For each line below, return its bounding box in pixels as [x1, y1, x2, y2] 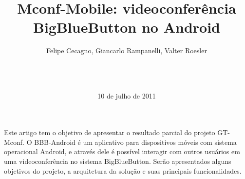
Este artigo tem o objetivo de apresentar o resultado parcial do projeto [4, 127, 215, 138]
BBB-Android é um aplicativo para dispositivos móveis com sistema [34, 137, 237, 147]
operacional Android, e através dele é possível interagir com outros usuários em [4, 146, 240, 157]
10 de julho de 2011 [97, 90, 156, 100]
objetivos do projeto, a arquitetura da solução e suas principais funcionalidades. [4, 165, 242, 176]
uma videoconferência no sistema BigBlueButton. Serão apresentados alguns [4, 156, 231, 166]
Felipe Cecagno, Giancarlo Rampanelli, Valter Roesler [46, 45, 207, 56]
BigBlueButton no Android [33, 17, 220, 37]
